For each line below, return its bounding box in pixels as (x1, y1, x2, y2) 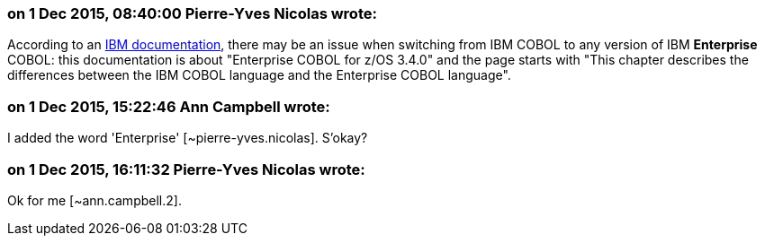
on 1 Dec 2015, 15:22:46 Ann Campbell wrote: (7, 97, 330, 116)
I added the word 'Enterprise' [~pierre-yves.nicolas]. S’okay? (7, 130, 368, 146)
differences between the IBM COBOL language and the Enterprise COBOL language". (7, 67, 511, 83)
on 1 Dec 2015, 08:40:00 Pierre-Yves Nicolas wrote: (7, 4, 377, 22)
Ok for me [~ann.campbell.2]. (7, 192, 182, 208)
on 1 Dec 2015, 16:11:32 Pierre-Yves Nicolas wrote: (7, 160, 365, 178)
